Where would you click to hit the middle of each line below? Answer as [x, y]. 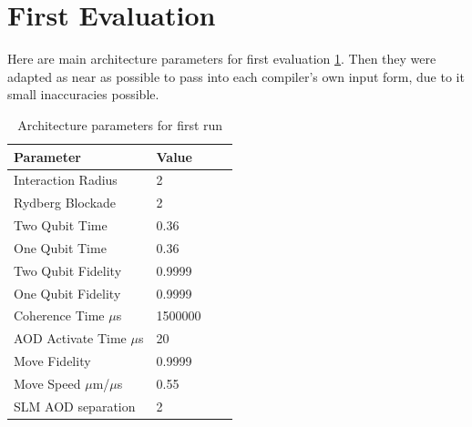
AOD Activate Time [70, 338]
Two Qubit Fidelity [68, 270]
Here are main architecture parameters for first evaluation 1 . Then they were [222, 59]
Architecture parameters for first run [120, 124]
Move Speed [47, 383]
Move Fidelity [52, 361]
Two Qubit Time [61, 225]
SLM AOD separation [75, 406]
